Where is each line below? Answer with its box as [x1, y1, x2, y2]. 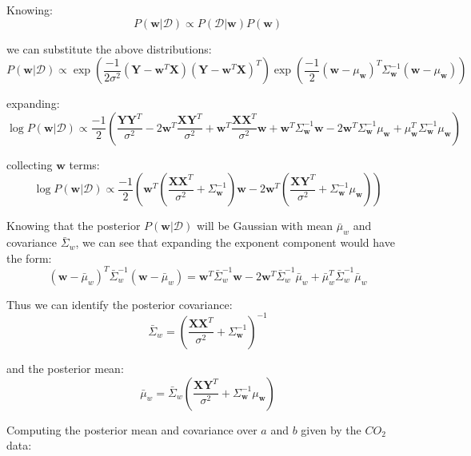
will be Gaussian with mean [196, 217, 333, 234]
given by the [301, 421, 361, 438]
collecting [6, 156, 53, 172]
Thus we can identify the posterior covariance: [6, 295, 233, 312]
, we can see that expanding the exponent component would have [75, 234, 395, 251]
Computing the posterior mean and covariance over [6, 421, 257, 438]
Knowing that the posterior [6, 217, 141, 234]
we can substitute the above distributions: [6, 40, 212, 57]
